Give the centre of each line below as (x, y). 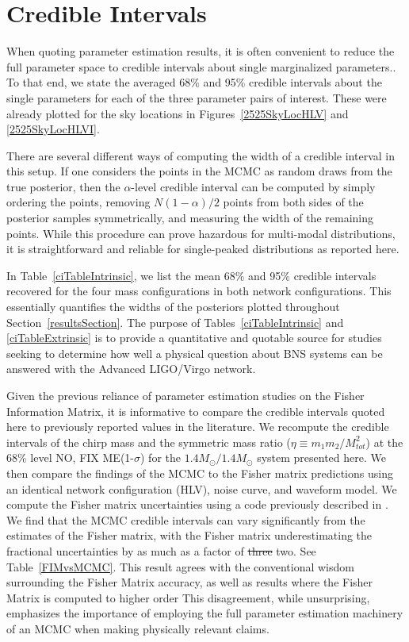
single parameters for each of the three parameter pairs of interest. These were (197, 97)
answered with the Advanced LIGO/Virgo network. (131, 369)
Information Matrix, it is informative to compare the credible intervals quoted (196, 411)
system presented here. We (321, 457)
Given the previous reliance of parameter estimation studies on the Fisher (185, 395)
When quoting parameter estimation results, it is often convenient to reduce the (201, 51)
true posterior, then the (63, 186)
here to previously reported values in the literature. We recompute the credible (198, 427)
